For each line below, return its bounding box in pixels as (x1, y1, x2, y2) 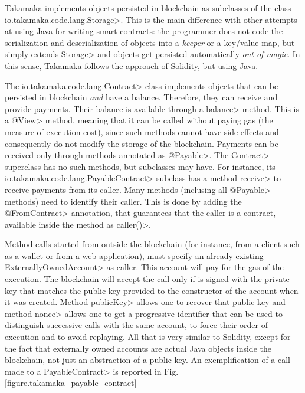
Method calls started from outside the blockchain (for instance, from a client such (5, 238, 300, 250)
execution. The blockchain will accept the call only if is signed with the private (5, 273, 290, 285)
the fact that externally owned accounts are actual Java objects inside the (5, 342, 271, 354)
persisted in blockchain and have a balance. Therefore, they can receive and (5, 91, 278, 103)
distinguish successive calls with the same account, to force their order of (5, 319, 268, 331)
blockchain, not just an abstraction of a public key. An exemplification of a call (5, 353, 291, 366)
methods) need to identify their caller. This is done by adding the (5, 195, 242, 207)
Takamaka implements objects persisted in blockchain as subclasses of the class (5, 2, 291, 14)
